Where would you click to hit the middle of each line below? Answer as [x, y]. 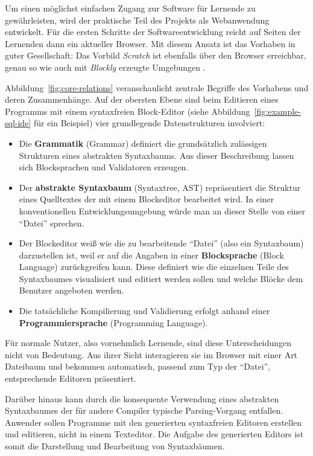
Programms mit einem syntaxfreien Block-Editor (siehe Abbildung [128, 111]
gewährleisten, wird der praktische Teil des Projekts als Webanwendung [137, 20]
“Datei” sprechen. [52, 223]
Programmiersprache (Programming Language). [113, 322]
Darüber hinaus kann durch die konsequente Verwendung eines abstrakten [142, 398]
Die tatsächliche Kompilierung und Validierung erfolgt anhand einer [144, 311]
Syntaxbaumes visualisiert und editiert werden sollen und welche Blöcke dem [161, 278]
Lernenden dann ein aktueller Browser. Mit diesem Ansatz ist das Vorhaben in [150, 43]
